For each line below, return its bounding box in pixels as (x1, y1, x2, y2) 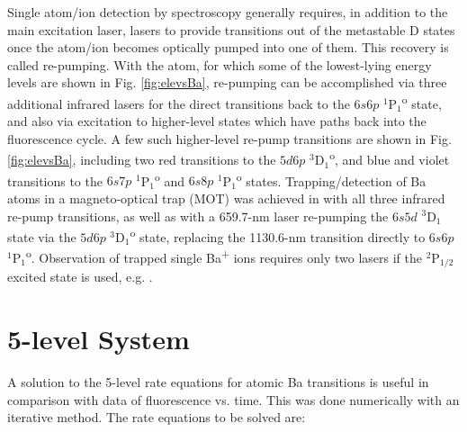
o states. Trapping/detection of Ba (236, 168, 427, 190)
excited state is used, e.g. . (7, 267, 153, 286)
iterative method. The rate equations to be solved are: (7, 408, 306, 427)
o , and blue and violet (329, 148, 450, 169)
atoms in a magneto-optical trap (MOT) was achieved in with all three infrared (7, 188, 445, 207)
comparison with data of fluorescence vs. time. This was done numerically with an (7, 390, 460, 409)
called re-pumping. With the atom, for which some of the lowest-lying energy (7, 55, 432, 74)
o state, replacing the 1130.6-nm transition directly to (130, 225, 426, 246)
